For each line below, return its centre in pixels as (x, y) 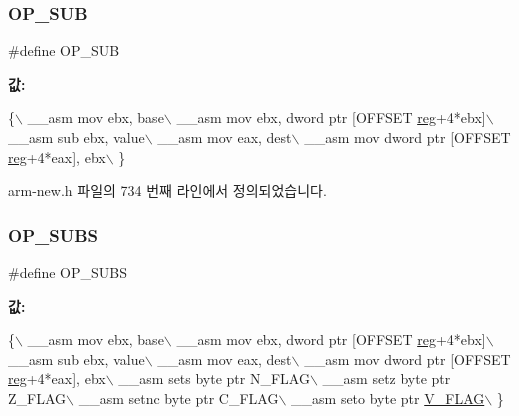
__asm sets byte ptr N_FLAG (214, 378)
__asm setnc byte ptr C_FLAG (178, 397)
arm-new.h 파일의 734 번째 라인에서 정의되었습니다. (167, 190)
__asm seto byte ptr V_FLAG (388, 397)
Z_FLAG (37, 397)
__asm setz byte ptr (386, 378)
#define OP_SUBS (68, 272)
